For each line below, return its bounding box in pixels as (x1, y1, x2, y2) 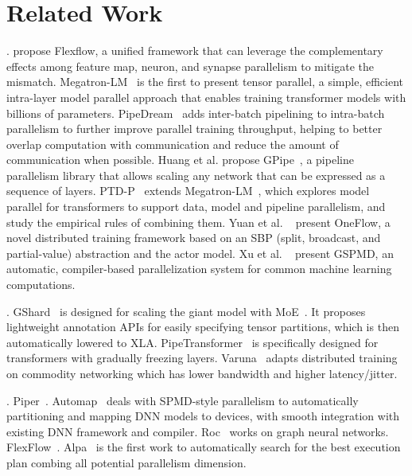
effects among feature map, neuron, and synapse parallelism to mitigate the (6, 57, 375, 74)
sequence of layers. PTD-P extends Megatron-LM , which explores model (6, 182, 370, 199)
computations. (6, 276, 76, 293)
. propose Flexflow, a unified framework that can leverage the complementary (6, 42, 383, 59)
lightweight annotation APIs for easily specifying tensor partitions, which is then (6, 318, 399, 335)
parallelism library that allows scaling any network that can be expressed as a (6, 166, 386, 183)
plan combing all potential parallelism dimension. (6, 454, 247, 470)
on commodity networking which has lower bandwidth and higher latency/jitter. (6, 365, 398, 381)
